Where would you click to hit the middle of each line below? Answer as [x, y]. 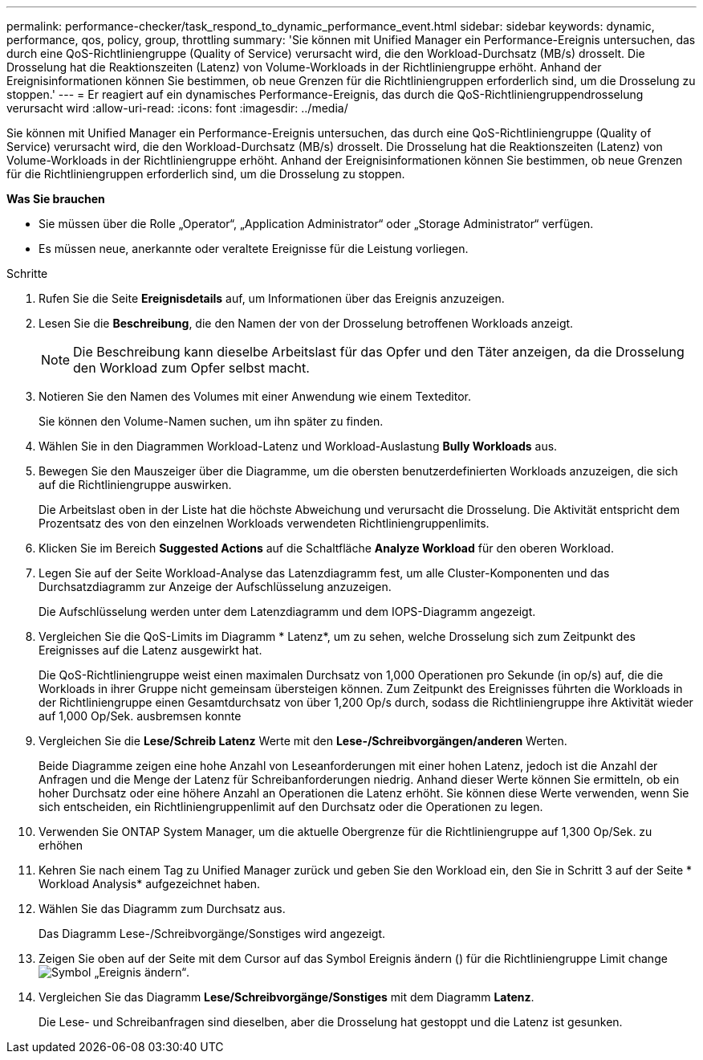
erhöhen [61, 845]
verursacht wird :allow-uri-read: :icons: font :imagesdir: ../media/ [177, 108]
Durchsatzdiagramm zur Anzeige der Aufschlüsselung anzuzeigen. [215, 587]
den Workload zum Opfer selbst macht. [191, 368]
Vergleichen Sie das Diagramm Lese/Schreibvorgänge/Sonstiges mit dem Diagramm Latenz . [286, 997]
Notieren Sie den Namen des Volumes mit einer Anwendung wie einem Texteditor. [255, 396]
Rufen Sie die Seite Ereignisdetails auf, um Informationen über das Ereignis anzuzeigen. [272, 298]
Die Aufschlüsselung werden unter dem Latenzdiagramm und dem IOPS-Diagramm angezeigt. [287, 612]
